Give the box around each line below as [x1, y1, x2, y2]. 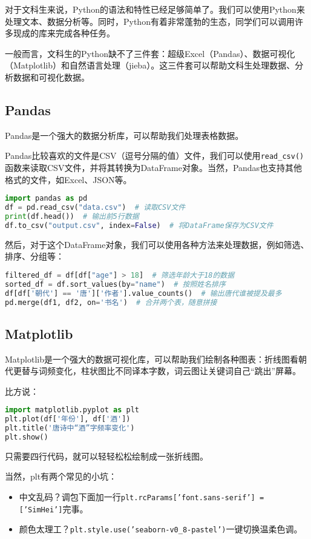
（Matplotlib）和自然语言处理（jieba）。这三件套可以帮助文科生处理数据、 [5, 59, 295, 72]
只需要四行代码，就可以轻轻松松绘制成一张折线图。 [5, 449, 208, 462]
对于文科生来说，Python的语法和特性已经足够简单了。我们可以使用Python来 [5, 3, 305, 15]
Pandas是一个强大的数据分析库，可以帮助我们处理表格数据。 [5, 129, 244, 141]
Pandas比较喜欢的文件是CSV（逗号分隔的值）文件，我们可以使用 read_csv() [5, 149, 304, 162]
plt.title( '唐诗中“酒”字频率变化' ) [5, 424, 135, 433]
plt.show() [5, 433, 48, 441]
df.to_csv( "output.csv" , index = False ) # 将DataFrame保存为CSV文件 [5, 221, 273, 230]
